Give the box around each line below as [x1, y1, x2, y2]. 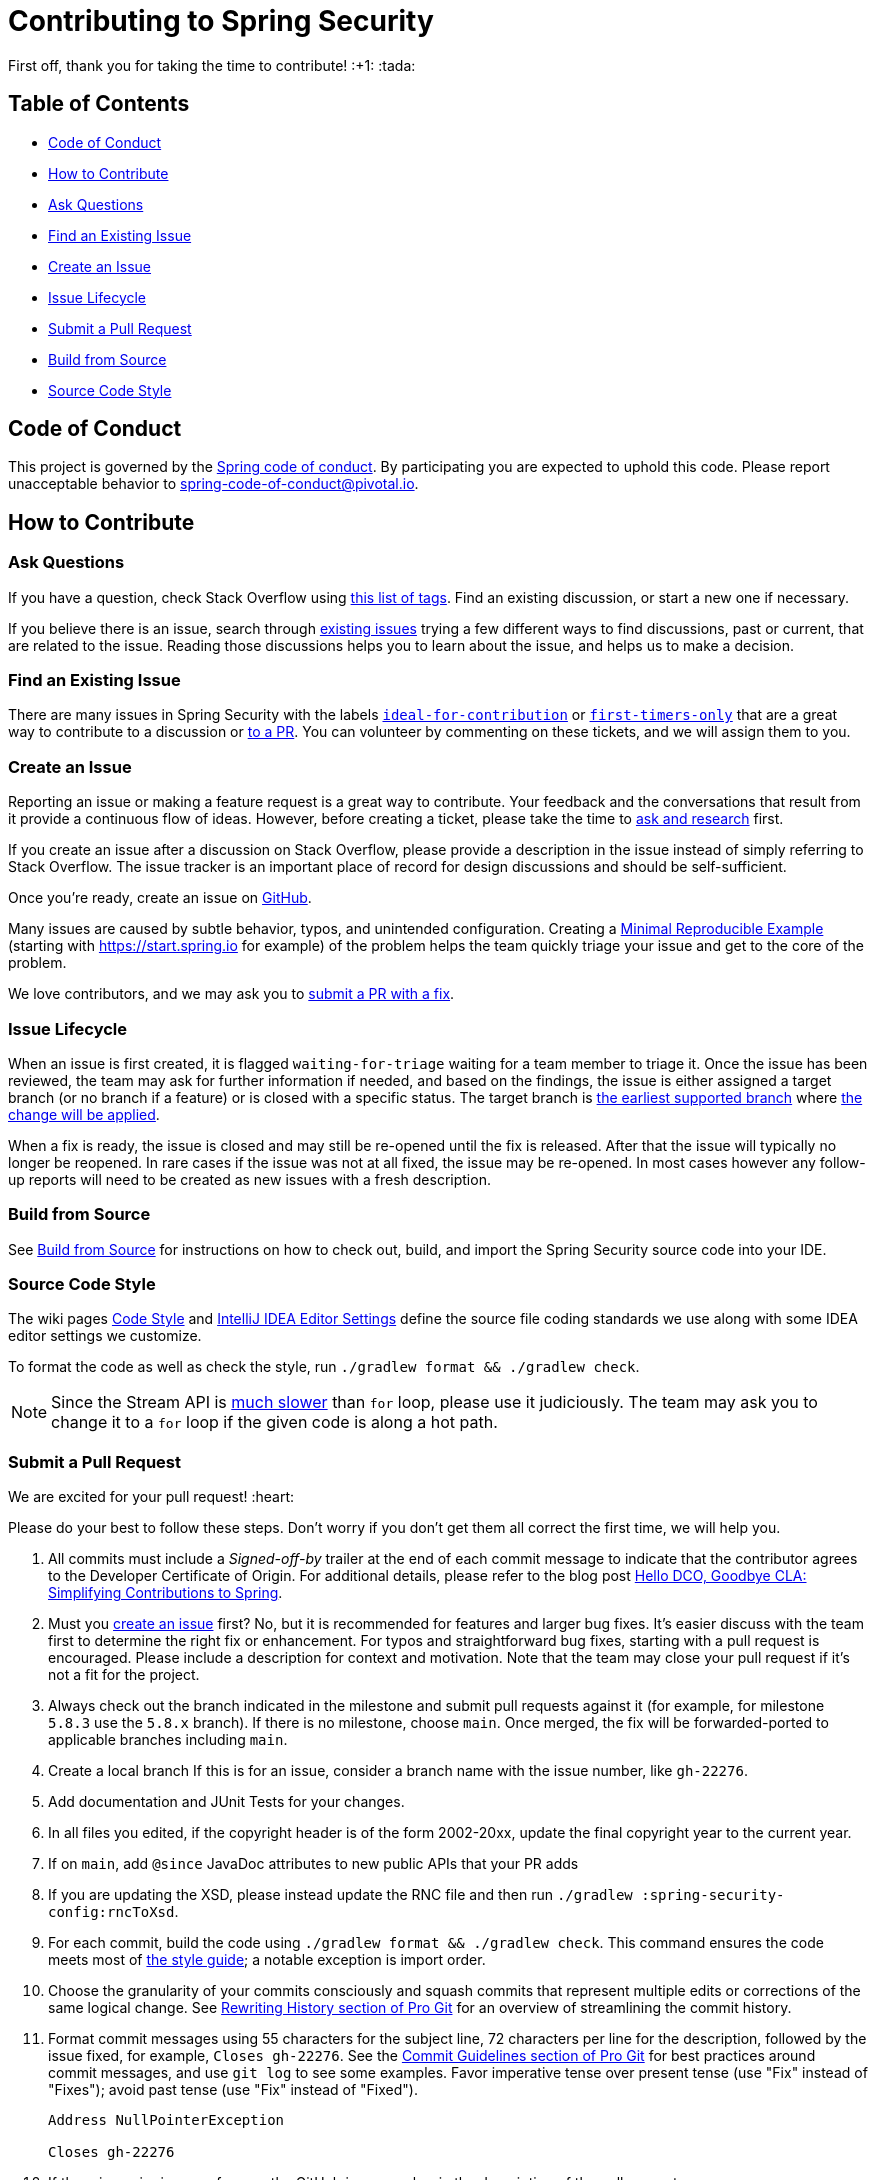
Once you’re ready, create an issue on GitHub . [8, 889, 312, 907]
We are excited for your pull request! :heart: [8, 1488, 295, 1506]
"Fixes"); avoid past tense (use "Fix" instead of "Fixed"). [48, 2081, 418, 2099]
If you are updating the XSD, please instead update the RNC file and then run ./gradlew [48, 1886, 633, 1904]
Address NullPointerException [48, 2112, 285, 2129]
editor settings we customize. [8, 1327, 202, 1345]
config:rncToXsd [48, 1904, 175, 1921]
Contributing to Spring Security [8, 4, 434, 38]
